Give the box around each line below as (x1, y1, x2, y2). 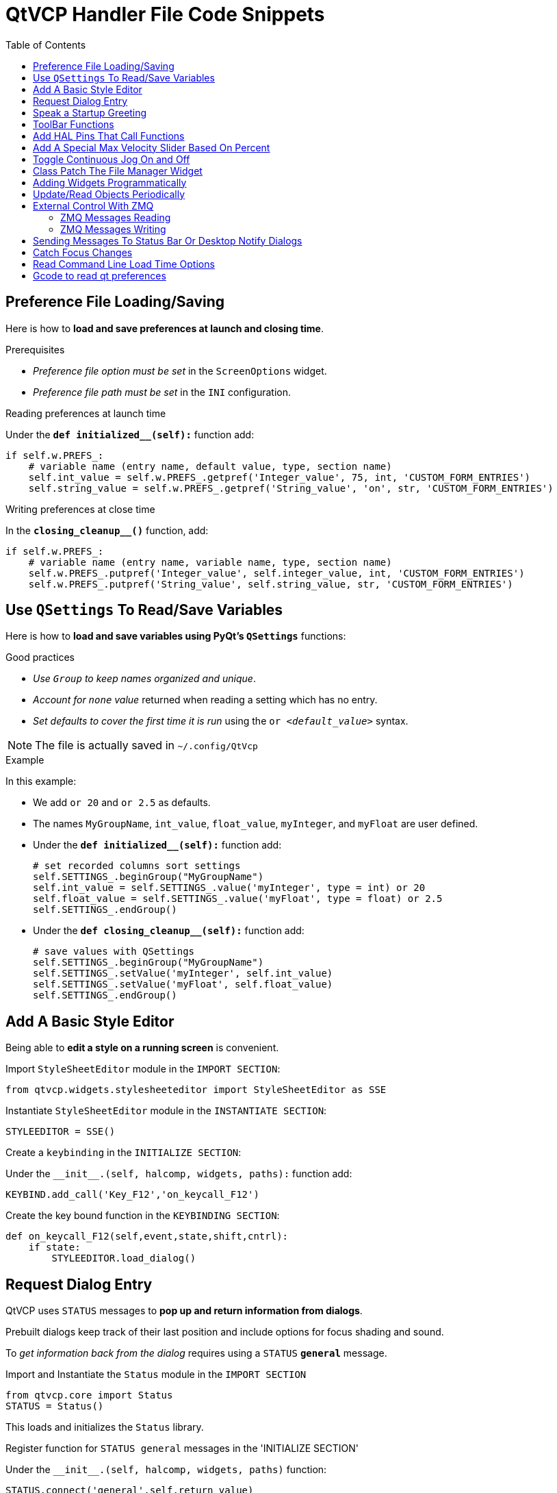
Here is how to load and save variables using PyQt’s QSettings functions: (5, 630, 346, 642)
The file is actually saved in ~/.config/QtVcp (35, 738, 258, 753)
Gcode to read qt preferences (33, 269, 166, 281)
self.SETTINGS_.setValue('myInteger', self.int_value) (33, 968, 333, 979)
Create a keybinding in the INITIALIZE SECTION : (5, 1146, 242, 1159)
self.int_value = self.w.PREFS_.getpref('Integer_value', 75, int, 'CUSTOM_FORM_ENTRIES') (28, 471, 531, 483)
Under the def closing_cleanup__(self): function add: (33, 925, 305, 937)
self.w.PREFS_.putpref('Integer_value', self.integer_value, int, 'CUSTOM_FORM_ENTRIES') (28, 567, 525, 579)
